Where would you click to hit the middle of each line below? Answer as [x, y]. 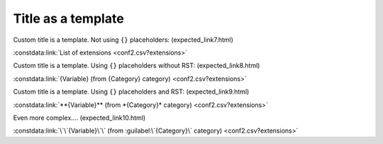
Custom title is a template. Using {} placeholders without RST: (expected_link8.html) [137, 66]
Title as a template [68, 18]
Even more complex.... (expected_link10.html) [79, 118]
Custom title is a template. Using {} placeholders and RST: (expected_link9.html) [131, 92]
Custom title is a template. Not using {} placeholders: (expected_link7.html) [123, 40]
